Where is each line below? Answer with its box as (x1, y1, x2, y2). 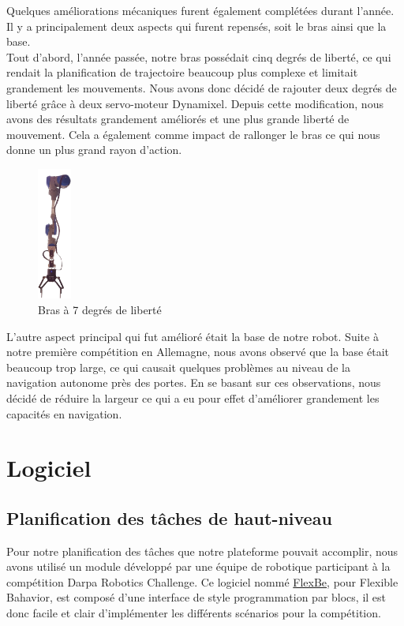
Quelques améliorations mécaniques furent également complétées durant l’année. (6, 2, 395, 18)
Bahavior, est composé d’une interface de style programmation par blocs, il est (6, 589, 387, 605)
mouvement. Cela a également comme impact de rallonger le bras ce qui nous (6, 126, 380, 142)
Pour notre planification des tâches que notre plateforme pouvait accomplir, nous (6, 542, 398, 559)
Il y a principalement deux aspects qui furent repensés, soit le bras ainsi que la (6, 17, 387, 34)
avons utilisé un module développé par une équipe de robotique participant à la (6, 558, 391, 575)
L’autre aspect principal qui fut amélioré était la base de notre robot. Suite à (6, 328, 379, 344)
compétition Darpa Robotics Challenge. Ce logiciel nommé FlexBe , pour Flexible (6, 573, 398, 590)
